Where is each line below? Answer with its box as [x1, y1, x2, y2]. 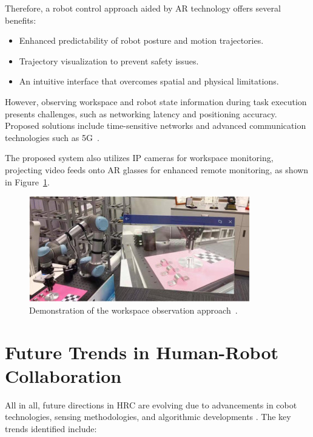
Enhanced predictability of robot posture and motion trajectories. [19, 34, 264, 47]
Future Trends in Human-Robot [5, 339, 278, 364]
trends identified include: [5, 422, 97, 435]
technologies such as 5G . [5, 131, 99, 143]
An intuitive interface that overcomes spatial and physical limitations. [19, 75, 279, 88]
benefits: [5, 13, 36, 26]
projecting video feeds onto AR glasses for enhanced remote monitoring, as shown [5, 163, 309, 176]
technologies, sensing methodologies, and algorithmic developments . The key [5, 410, 291, 423]
